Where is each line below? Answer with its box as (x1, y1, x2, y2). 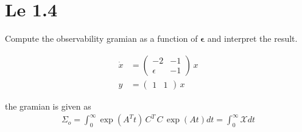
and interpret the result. (207, 32, 298, 45)
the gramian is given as (5, 99, 91, 112)
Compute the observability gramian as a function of (5, 32, 198, 45)
